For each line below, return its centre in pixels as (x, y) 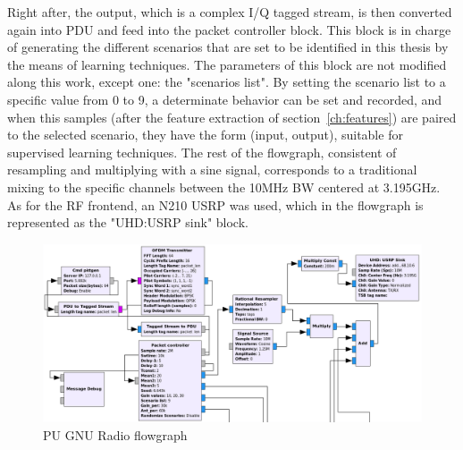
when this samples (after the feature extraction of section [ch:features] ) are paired (232, 117)
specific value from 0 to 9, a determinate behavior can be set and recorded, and (225, 99)
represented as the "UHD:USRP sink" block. (128, 222)
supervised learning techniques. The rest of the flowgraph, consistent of (202, 152)
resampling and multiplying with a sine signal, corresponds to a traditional (212, 170)
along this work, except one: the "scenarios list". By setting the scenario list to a (227, 82)
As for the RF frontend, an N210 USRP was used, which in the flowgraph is (215, 204)
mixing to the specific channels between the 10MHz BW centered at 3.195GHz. (224, 187)
